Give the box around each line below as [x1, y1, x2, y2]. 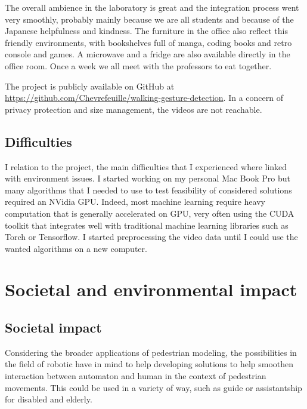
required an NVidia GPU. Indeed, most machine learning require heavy [5, 195, 265, 208]
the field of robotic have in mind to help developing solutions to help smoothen [5, 358, 294, 370]
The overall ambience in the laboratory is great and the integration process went [5, 1, 299, 13]
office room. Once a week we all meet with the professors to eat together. [5, 59, 272, 72]
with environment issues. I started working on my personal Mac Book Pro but [5, 172, 290, 184]
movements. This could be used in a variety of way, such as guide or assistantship [5, 381, 302, 393]
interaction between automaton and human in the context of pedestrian [5, 370, 266, 382]
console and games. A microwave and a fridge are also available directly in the [5, 48, 290, 60]
